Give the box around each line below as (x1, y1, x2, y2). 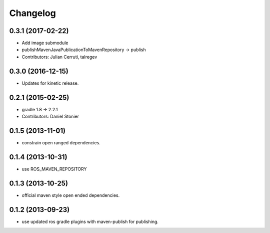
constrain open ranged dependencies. (21, 139, 101, 145)
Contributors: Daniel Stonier (21, 113, 79, 120)
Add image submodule (21, 40, 68, 46)
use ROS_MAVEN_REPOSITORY (21, 166, 87, 172)
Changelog (9, 8, 56, 19)
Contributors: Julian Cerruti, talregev (21, 54, 97, 60)
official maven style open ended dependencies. (21, 192, 120, 198)
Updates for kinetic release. (21, 80, 79, 86)
